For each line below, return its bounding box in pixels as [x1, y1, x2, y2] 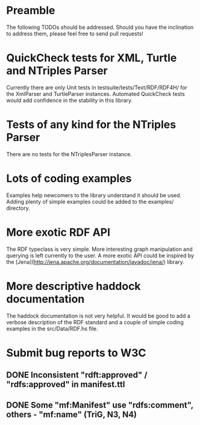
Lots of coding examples [6, 172, 132, 185]
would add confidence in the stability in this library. [6, 96, 133, 104]
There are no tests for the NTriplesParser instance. [6, 150, 133, 157]
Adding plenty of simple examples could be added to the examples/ [6, 198, 174, 205]
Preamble [6, 4, 55, 17]
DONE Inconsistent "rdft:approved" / [6, 370, 148, 380]
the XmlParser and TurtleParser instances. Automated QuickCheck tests [6, 90, 185, 97]
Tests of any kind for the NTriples [6, 118, 177, 131]
